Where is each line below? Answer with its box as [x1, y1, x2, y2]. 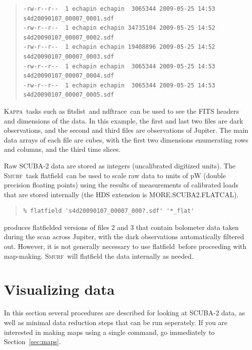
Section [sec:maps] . [4, 336, 61, 347]
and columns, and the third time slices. [4, 144, 121, 154]
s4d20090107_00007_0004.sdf [23, 72, 114, 80]
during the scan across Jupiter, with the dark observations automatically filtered [4, 231, 244, 242]
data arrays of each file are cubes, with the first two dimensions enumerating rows [4, 134, 249, 144]
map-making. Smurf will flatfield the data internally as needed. [4, 250, 194, 261]
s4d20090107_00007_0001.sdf [23, 15, 114, 22]
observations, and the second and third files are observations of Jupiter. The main [4, 125, 249, 135]
